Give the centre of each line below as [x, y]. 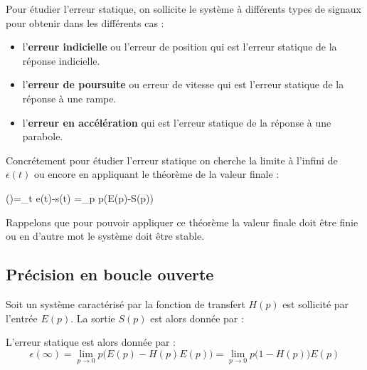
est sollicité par [316, 303]
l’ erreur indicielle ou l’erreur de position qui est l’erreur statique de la [180, 47]
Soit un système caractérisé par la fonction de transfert [126, 303]
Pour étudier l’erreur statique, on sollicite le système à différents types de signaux [183, 9]
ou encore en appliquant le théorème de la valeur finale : [156, 174]
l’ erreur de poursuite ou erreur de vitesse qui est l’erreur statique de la [183, 84]
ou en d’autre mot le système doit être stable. [105, 236]
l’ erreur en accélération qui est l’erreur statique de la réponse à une [177, 122]
